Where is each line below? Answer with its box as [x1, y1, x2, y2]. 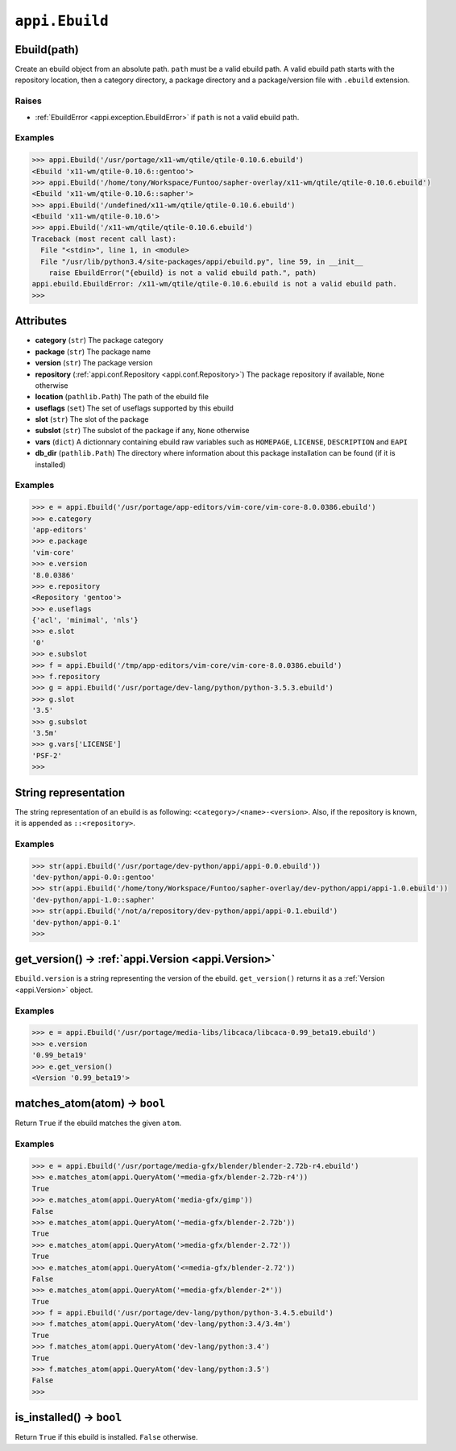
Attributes [15, 315, 68, 328]
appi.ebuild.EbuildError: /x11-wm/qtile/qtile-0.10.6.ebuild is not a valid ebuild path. [31, 279, 398, 289]
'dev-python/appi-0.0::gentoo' [31, 872, 156, 882]
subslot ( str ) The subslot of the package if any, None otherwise [35, 426, 250, 436]
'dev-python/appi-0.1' [31, 918, 122, 927]
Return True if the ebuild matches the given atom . [15, 1118, 181, 1128]
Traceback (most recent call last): [31, 234, 177, 244]
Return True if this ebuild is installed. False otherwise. [15, 1432, 198, 1442]
